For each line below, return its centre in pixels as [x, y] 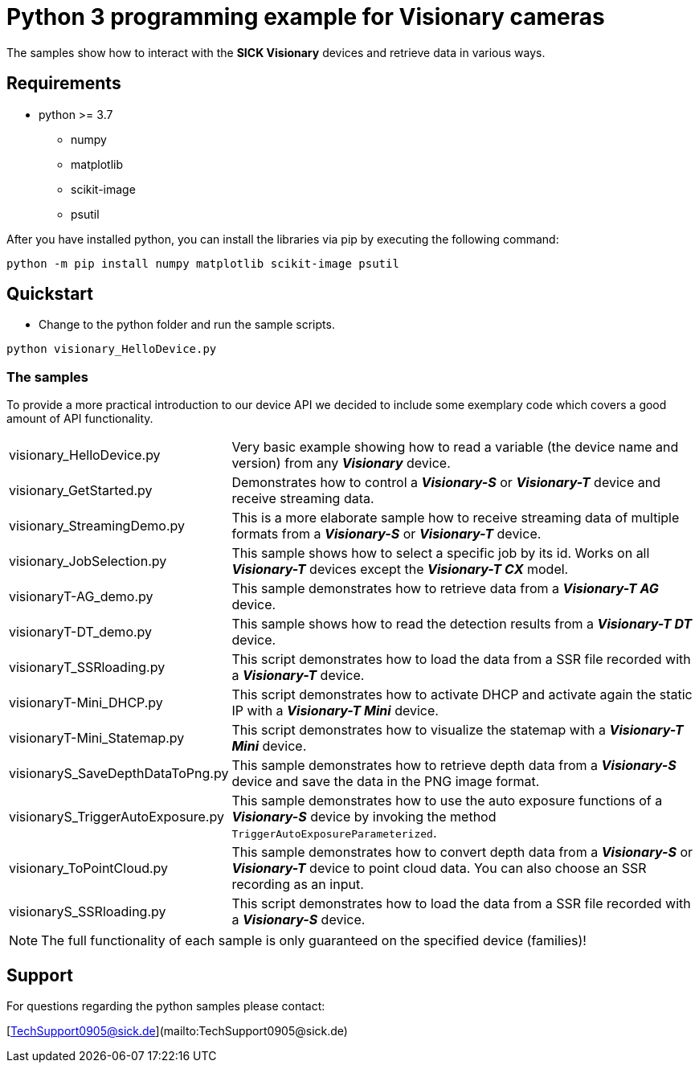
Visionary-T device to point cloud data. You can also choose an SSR [439, 868]
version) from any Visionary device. [341, 463]
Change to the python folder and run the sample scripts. [187, 325]
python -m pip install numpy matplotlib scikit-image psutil [203, 263]
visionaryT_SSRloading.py [87, 668]
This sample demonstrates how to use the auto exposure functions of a [447, 801]
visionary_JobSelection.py [88, 561]
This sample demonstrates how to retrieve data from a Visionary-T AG [445, 589]
